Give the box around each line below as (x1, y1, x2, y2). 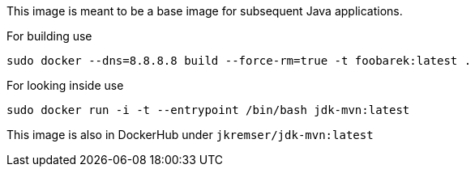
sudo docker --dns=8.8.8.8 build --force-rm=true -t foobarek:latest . (6, 54, 472, 67)
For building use (6, 29, 92, 43)
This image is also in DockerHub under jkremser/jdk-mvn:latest (6, 128, 374, 141)
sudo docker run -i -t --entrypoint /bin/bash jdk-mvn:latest (6, 103, 410, 116)
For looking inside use (6, 78, 124, 92)
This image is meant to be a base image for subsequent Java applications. (6, 4, 403, 18)
